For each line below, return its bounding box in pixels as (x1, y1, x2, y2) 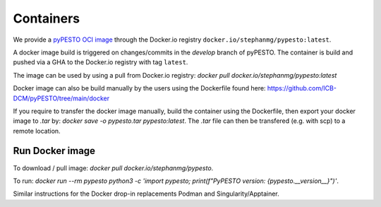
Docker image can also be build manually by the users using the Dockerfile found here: (13, 84, 266, 93)
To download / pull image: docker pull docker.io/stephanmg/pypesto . (13, 163, 214, 172)
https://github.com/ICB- (267, 84, 337, 93)
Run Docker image (13, 145, 95, 157)
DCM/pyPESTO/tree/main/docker (13, 94, 109, 102)
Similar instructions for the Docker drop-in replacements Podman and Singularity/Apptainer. (13, 189, 280, 198)
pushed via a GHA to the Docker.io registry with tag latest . (13, 58, 188, 66)
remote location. (13, 126, 61, 135)
